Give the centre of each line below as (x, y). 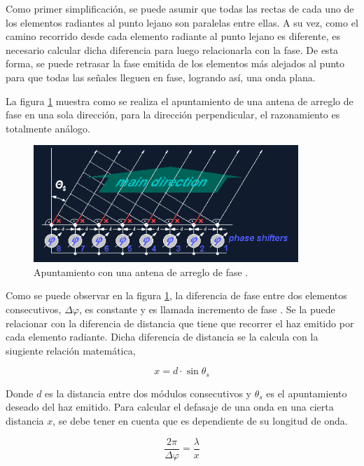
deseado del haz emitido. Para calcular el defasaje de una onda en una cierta (170, 407)
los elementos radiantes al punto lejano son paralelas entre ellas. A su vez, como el (182, 22)
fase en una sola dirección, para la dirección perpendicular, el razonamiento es (173, 115)
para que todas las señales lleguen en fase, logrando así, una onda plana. (161, 77)
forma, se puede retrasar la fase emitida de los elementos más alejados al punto (175, 63)
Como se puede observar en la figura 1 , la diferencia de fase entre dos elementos (176, 295)
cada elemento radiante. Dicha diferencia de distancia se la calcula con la (162, 337)
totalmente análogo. (48, 128)
